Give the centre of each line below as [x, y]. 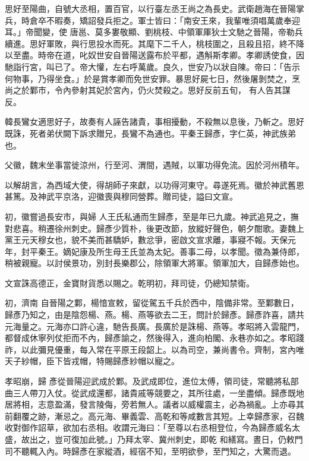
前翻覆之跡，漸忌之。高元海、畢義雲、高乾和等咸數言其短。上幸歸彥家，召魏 [154, 416]
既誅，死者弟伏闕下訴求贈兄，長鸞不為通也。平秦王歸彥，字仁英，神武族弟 [150, 133]
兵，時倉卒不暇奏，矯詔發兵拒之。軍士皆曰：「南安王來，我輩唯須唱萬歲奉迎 [152, 20]
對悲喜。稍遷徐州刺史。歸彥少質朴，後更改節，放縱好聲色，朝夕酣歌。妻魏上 [154, 228]
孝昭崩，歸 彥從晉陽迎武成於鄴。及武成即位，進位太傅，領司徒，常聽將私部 [152, 381]
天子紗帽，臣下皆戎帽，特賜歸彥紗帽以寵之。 [92, 361]
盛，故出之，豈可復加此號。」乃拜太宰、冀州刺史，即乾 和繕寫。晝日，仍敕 [150, 439]
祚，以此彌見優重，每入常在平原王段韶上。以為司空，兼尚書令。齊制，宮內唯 [154, 349]
